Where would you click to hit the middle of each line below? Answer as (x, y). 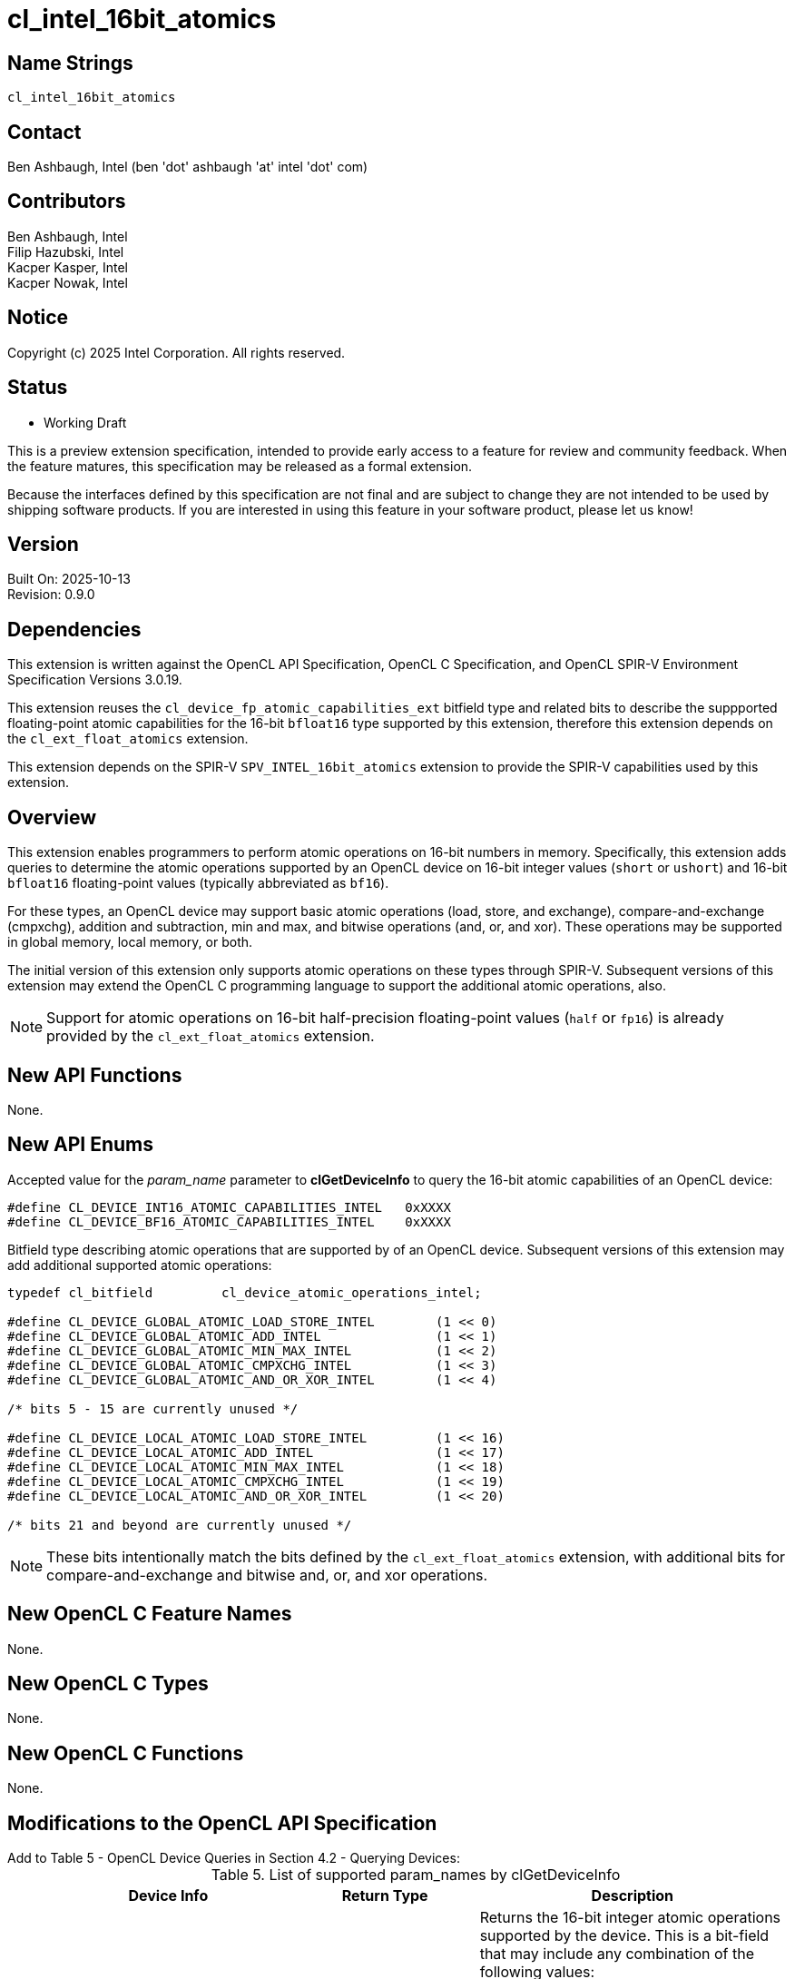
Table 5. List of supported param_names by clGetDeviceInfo (416, 1875)
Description (633, 1896)
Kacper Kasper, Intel (68, 267)
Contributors (67, 202)
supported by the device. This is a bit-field (624, 1936)
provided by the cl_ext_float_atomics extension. (211, 1036)
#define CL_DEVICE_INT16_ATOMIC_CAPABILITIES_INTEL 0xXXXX (229, 1207)
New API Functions (95, 1075)
